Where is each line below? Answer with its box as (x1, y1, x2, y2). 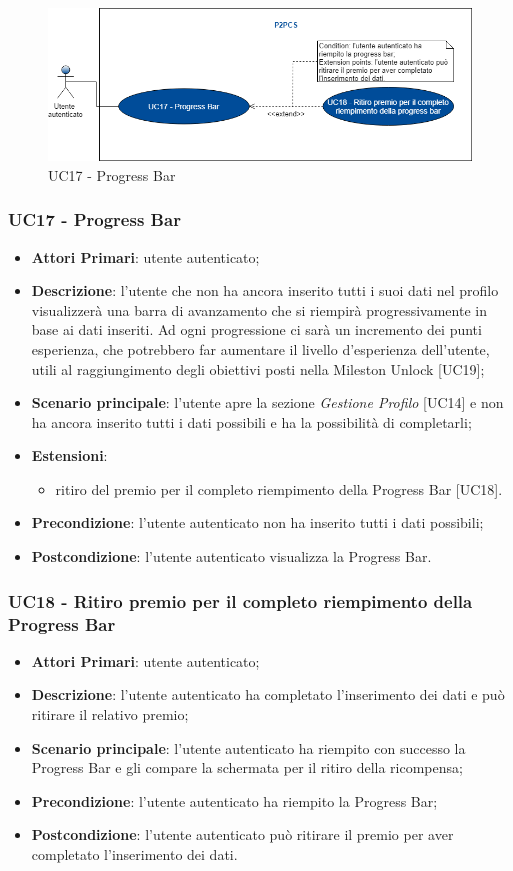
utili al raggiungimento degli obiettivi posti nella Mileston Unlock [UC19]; (31, 358, 485, 379)
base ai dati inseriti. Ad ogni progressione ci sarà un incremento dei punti (31, 319, 482, 340)
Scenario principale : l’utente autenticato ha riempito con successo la (31, 737, 466, 758)
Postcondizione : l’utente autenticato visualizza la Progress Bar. (31, 546, 432, 567)
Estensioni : (31, 445, 108, 466)
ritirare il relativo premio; (31, 704, 189, 724)
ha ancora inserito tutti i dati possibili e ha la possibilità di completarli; (31, 411, 472, 432)
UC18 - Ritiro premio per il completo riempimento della (8, 588, 473, 613)
